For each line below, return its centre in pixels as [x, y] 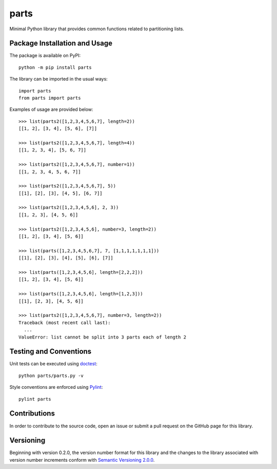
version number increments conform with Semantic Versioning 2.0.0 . [82, 460]
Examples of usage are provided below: [51, 109]
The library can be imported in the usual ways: [58, 79]
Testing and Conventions [51, 352]
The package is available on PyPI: [45, 55]
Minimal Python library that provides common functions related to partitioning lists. [97, 29]
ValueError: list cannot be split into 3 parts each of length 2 [103, 337]
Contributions [32, 414]
